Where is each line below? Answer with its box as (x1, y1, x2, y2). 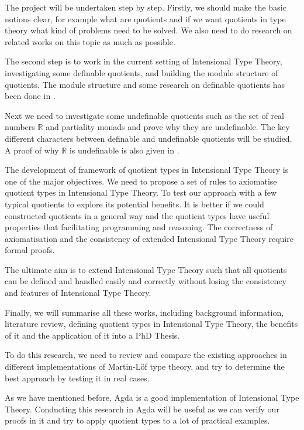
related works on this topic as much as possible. (5, 35, 175, 47)
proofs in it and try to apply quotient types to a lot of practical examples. (5, 414, 270, 426)
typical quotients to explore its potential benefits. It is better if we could (5, 197, 264, 210)
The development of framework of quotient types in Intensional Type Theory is (5, 163, 289, 176)
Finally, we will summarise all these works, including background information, (5, 306, 284, 318)
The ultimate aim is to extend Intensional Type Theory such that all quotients (5, 263, 287, 275)
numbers (5, 121, 35, 133)
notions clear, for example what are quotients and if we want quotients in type (5, 12, 286, 25)
